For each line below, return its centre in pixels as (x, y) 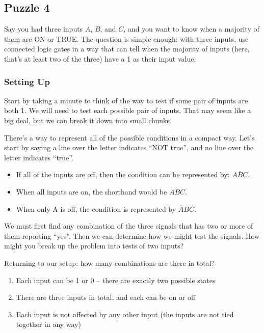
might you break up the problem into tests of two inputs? (94, 246)
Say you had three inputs (44, 29)
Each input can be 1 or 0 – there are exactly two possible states (116, 280)
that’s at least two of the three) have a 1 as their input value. (100, 58)
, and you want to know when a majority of (191, 29)
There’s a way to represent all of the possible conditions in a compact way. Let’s (129, 137)
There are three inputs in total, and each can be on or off (106, 297)
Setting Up (27, 81)
